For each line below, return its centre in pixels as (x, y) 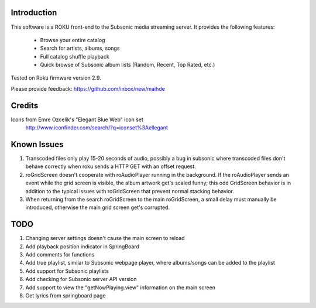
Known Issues (37, 144)
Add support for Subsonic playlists (67, 271)
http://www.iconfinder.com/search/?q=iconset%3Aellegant (97, 128)
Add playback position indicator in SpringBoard (83, 247)
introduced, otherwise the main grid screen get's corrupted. (97, 207)
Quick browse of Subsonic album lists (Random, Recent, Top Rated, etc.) (128, 65)
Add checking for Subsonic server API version (81, 279)
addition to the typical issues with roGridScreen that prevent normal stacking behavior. (130, 191)
